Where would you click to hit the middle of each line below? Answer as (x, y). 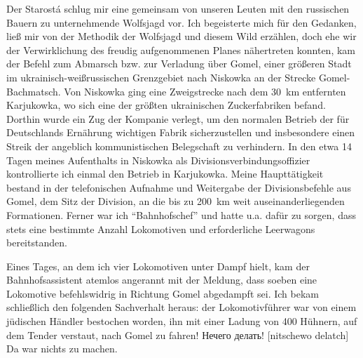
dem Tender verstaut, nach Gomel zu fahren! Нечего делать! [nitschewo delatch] (178, 334)
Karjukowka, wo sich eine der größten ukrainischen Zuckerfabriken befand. (166, 105)
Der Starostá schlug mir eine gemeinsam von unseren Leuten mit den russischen (178, 8)
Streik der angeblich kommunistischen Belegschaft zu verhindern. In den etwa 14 (179, 146)
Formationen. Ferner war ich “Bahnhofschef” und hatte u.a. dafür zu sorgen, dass (181, 214)
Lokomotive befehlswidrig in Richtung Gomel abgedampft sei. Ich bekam (163, 293)
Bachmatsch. (34, 91)
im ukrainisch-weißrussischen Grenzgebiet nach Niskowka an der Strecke (161, 77)
